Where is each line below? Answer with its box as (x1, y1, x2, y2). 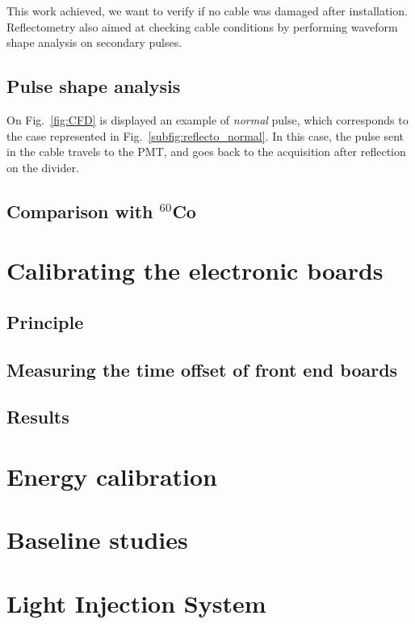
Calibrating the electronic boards (6, 254, 384, 287)
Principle (6, 309, 84, 334)
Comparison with (6, 198, 153, 223)
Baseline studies (6, 523, 188, 556)
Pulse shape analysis (6, 74, 181, 99)
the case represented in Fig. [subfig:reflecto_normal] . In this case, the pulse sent (6, 127, 405, 144)
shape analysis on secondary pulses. (6, 34, 182, 51)
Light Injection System (6, 586, 266, 619)
